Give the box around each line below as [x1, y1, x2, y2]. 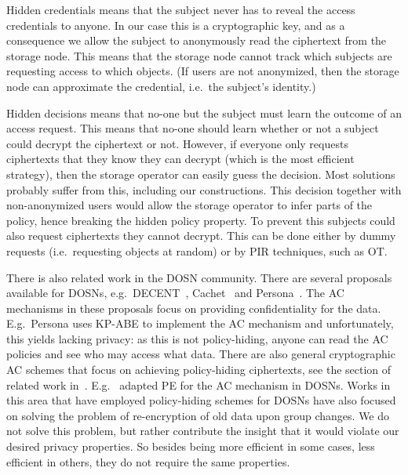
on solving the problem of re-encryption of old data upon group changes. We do [6, 407, 390, 423]
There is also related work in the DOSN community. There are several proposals [6, 269, 392, 285]
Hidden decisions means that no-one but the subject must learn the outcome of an [6, 104, 403, 121]
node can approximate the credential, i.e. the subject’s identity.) [6, 78, 316, 94]
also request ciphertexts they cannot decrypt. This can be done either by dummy [6, 227, 396, 244]
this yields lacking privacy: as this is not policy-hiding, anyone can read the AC [6, 330, 388, 346]
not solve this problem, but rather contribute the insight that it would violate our [6, 422, 399, 439]
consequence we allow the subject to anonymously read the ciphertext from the [6, 32, 387, 49]
